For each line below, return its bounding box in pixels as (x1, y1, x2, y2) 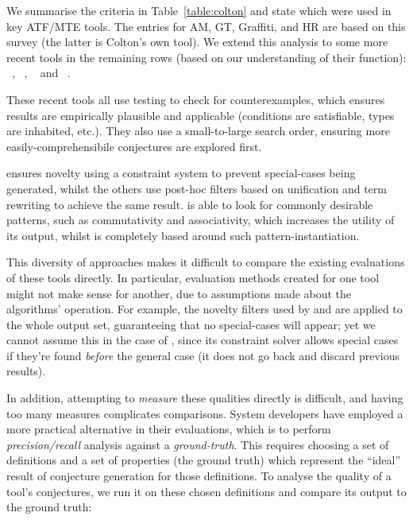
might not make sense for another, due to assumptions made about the (6, 285, 352, 301)
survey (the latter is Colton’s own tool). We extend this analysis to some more (6, 33, 388, 50)
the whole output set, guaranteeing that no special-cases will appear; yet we (6, 316, 376, 332)
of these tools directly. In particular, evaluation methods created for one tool (6, 269, 380, 285)
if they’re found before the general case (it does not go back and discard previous (6, 347, 400, 363)
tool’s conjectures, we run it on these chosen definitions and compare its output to (6, 483, 407, 499)
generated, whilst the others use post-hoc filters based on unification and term (6, 180, 387, 196)
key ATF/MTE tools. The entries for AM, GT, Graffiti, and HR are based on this (6, 17, 406, 34)
